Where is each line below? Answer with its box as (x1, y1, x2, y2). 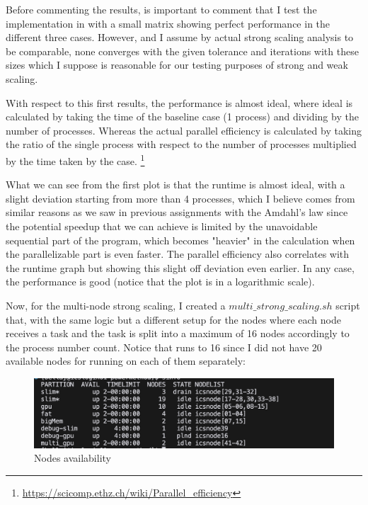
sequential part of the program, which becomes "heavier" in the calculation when (6, 232, 355, 247)
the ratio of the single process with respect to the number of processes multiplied (6, 137, 357, 152)
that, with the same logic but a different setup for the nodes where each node (6, 312, 341, 327)
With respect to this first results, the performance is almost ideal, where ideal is (6, 95, 353, 110)
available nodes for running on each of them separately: (6, 353, 246, 368)
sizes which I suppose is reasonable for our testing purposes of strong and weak (6, 57, 348, 72)
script (335, 297, 360, 312)
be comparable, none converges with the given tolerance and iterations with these (6, 43, 359, 58)
